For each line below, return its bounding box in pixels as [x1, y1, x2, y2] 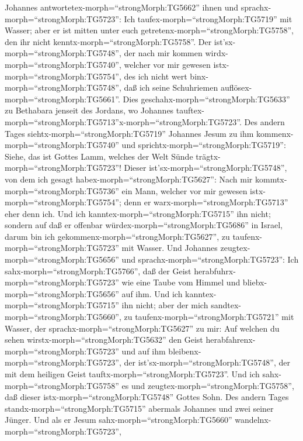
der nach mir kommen [124, 47, 203, 59]
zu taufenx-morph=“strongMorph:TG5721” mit [124, 311, 294, 323]
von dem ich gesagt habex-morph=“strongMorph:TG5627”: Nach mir [5, 173, 253, 185]
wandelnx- [235, 414, 271, 426]
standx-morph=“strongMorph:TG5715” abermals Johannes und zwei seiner [5, 402, 274, 414]
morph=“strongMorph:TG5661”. [5, 92, 120, 105]
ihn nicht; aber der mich [121, 299, 208, 311]
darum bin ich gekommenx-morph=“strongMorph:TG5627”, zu [5, 230, 230, 242]
